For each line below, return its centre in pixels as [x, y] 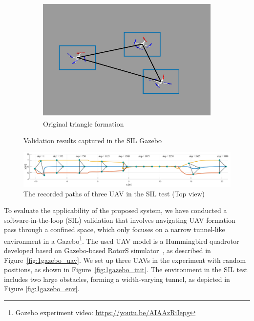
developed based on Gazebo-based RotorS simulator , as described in [107, 250]
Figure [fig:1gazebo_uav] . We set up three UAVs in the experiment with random [125, 260]
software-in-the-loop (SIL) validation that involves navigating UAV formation [120, 220]
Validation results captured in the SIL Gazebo [93, 140]
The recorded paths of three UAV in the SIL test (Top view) [114, 194]
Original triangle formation [84, 123]
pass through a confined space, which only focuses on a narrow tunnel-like [115, 229]
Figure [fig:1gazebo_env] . [42, 289]
